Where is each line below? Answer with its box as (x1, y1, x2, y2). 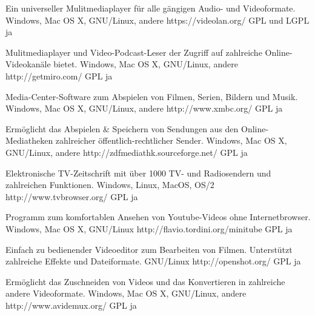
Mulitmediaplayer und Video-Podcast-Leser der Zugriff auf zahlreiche (5, 45, 262, 58)
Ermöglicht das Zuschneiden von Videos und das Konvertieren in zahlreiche (5, 275, 285, 287)
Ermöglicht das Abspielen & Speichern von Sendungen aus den (5, 122, 239, 135)
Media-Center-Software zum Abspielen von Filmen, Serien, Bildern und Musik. (5, 90, 298, 103)
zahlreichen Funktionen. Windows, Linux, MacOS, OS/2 (5, 178, 214, 191)
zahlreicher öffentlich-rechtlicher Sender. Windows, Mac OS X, (55, 134, 287, 147)
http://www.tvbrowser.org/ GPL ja (5, 190, 138, 203)
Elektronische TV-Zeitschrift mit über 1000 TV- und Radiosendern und (5, 166, 271, 179)
